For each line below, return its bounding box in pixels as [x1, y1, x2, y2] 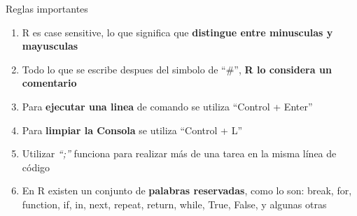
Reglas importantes [6, 1, 88, 15]
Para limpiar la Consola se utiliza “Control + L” [22, 122, 243, 137]
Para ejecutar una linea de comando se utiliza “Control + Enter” [22, 99, 313, 113]
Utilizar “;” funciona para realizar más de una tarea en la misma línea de [22, 146, 337, 161]
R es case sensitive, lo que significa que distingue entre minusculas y [22, 24, 333, 39]
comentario [22, 75, 77, 90]
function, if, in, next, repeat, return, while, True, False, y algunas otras [22, 196, 327, 211]
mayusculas [22, 38, 78, 53]
